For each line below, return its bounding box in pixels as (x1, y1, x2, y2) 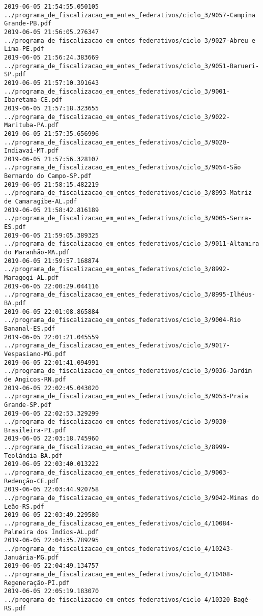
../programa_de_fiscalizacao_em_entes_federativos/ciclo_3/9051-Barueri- (4, 62, 259, 70)
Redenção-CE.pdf (4, 477, 59, 485)
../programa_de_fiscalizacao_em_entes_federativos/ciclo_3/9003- (4, 469, 230, 477)
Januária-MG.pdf (4, 553, 59, 561)
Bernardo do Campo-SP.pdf (4, 172, 92, 180)
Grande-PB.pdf (4, 20, 52, 27)
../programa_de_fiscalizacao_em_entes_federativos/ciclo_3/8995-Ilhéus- (4, 291, 255, 299)
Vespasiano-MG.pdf (4, 350, 66, 358)
